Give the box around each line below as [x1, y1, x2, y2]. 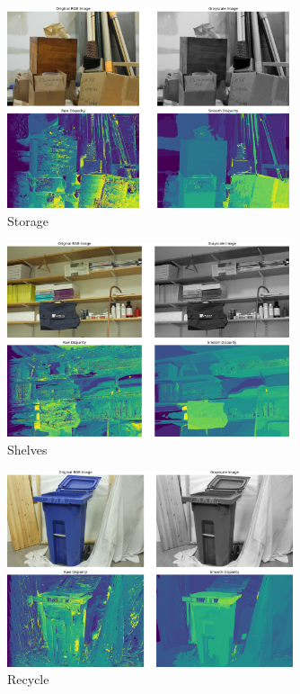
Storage [7, 211, 49, 230]
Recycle [7, 670, 49, 689]
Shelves [7, 439, 48, 458]
